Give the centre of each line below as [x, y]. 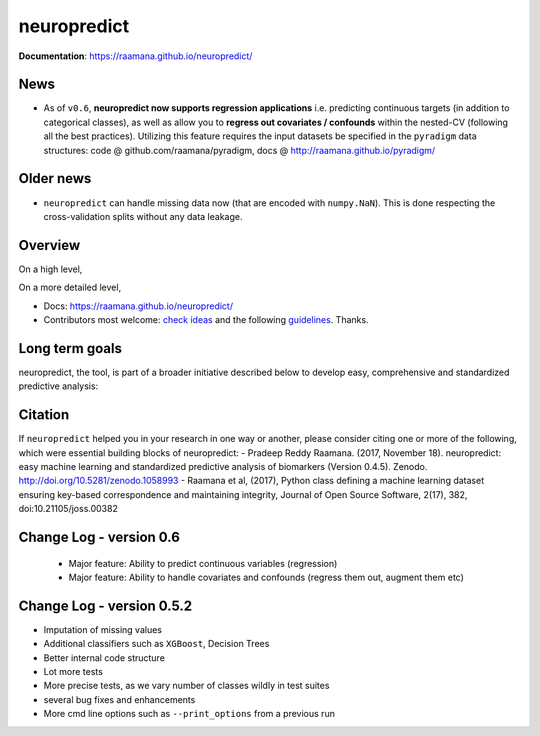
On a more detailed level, [70, 287]
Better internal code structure [104, 657]
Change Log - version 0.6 [99, 536]
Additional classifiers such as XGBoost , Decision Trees [156, 644]
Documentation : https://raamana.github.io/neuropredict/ [135, 56]
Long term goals [70, 348]
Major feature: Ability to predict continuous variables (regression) [203, 563]
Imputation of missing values [102, 629]
